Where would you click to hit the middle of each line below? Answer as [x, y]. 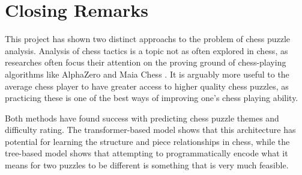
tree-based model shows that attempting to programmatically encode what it [146, 153]
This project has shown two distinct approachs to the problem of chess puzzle [148, 39]
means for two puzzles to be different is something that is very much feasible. [147, 165]
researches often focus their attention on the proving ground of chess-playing [146, 62]
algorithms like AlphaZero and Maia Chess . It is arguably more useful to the [147, 74]
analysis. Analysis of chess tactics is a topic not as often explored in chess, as [146, 50]
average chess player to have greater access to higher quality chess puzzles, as [147, 86]
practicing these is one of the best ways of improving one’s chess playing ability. [152, 98]
